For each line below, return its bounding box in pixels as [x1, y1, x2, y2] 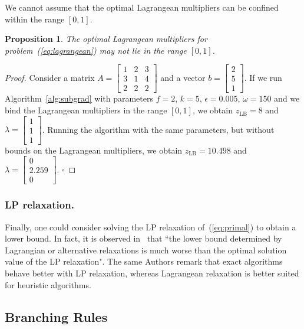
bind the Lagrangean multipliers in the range [5, 104, 167, 116]
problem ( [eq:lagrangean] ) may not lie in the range [5, 44, 187, 56]
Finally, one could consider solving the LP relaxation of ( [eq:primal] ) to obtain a [5, 220, 296, 233]
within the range [5, 12, 65, 25]
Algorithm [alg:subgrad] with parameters [5, 92, 153, 105]
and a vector [160, 71, 206, 83]
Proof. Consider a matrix [5, 71, 95, 83]
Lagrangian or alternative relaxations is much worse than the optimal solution [5, 243, 287, 256]
